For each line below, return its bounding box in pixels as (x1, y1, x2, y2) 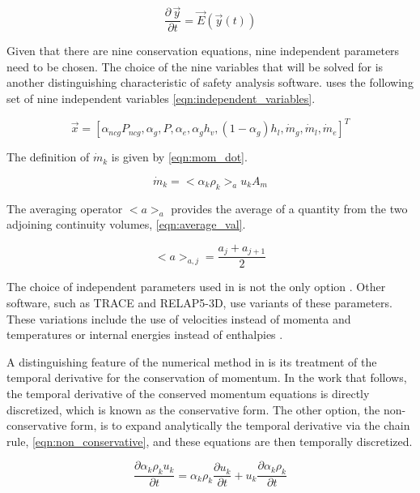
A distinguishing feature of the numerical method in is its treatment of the (6, 353, 377, 370)
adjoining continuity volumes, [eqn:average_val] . (6, 216, 246, 233)
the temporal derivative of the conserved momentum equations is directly (6, 385, 370, 401)
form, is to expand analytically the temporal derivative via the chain (70, 417, 410, 434)
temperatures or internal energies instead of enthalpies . (6, 326, 283, 343)
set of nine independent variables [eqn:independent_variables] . (6, 90, 316, 107)
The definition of (6, 148, 90, 165)
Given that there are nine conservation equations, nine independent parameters (6, 42, 400, 59)
